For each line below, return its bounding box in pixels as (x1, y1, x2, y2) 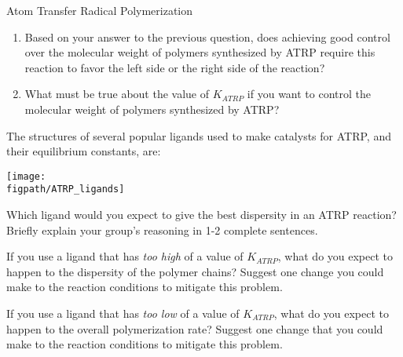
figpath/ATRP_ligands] (6, 184, 125, 195)
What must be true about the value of (24, 86, 210, 102)
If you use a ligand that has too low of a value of (6, 305, 240, 322)
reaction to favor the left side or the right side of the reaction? (24, 59, 325, 75)
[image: (6, 170, 46, 182)
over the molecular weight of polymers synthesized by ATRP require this (24, 44, 376, 60)
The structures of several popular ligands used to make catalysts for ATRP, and (6, 127, 391, 144)
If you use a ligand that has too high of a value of (6, 248, 244, 264)
